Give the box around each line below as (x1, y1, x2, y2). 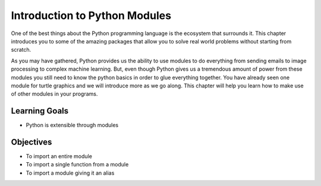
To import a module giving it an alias (26, 169, 115, 176)
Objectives (11, 137, 52, 147)
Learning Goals (11, 106, 69, 116)
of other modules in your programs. (11, 90, 98, 97)
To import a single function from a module (26, 161, 129, 168)
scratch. (11, 46, 32, 53)
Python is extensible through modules (26, 122, 119, 129)
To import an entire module (26, 153, 92, 160)
